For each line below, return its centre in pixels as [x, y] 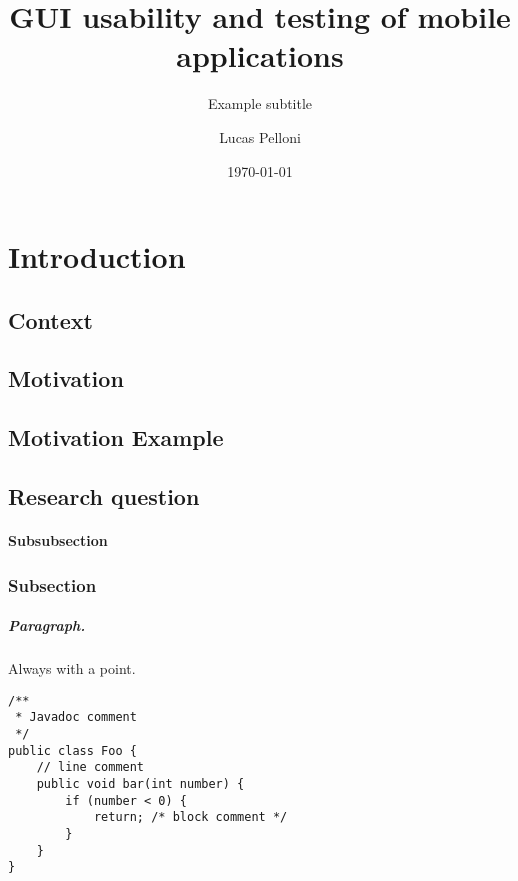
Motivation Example [116, 437]
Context [50, 319]
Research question [104, 496]
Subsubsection [58, 540]
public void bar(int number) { [140, 783]
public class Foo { [72, 750]
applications [260, 55]
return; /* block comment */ [190, 817]
